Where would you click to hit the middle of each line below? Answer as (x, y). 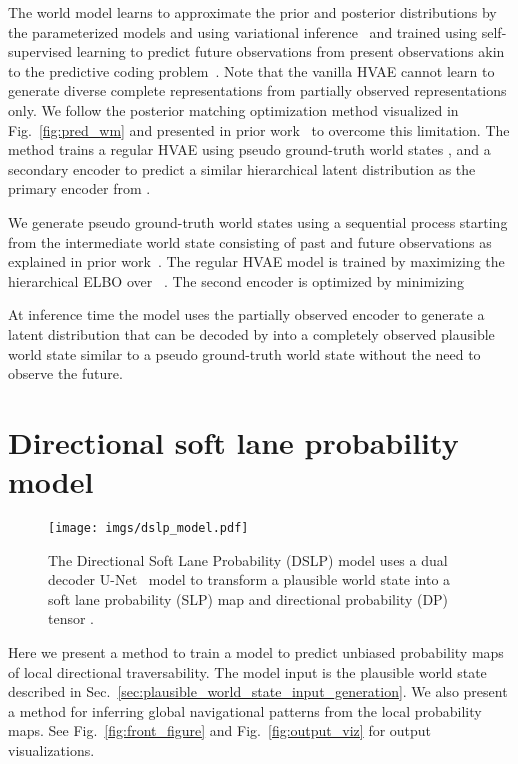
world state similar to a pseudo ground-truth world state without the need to (244, 353)
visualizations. (51, 750)
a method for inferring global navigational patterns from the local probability (245, 710)
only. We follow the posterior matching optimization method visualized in (233, 109)
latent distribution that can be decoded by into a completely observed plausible (251, 333)
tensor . (71, 618)
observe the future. (65, 373)
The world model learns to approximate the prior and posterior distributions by (252, 12)
